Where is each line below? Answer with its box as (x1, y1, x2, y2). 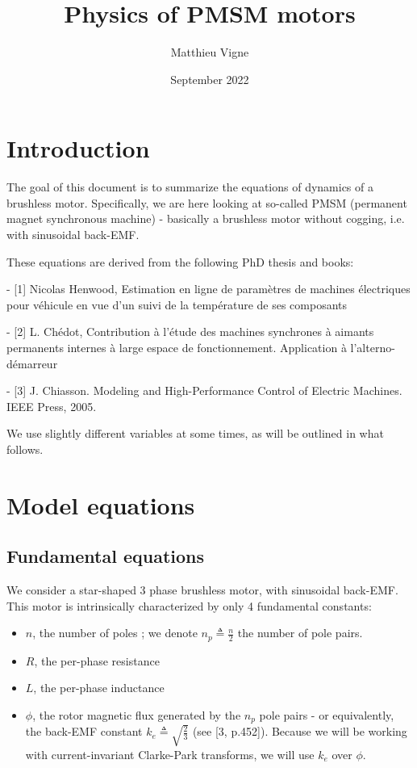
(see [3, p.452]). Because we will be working (192, 723, 407, 740)
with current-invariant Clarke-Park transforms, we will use (25, 745, 315, 762)
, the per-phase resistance (34, 652, 160, 669)
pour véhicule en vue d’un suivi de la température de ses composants (6, 296, 348, 313)
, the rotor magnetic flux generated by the (32, 706, 241, 723)
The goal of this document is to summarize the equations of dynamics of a (6, 178, 373, 195)
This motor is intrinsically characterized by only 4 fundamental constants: (6, 597, 372, 614)
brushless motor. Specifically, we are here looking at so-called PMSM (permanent (6, 194, 407, 211)
